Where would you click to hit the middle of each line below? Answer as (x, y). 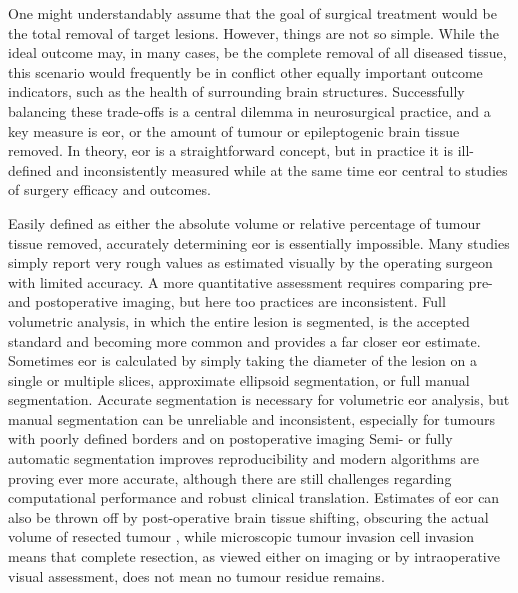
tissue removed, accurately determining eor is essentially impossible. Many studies (259, 242)
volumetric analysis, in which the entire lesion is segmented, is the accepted (239, 320)
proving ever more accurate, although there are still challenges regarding (230, 477)
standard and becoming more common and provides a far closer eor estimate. (244, 340)
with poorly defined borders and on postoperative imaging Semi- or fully (230, 438)
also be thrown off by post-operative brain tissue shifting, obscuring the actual (248, 516)
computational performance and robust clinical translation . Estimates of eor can (254, 497)
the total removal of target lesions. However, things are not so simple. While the (253, 32)
